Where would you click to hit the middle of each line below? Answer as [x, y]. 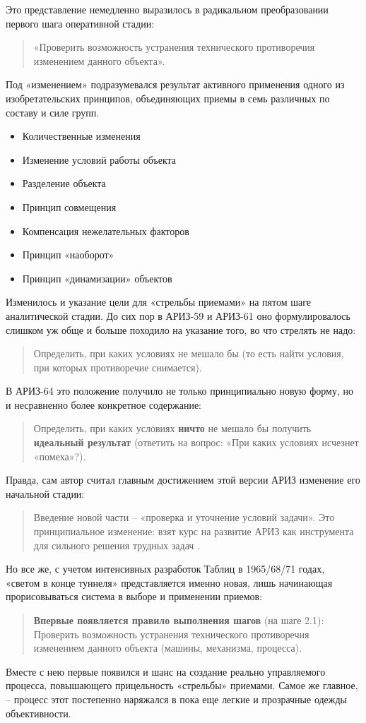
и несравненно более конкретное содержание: [104, 404]
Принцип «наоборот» [68, 255]
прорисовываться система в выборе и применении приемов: [134, 596]
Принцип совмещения [69, 207]
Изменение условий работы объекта [99, 159]
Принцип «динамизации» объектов [97, 278]
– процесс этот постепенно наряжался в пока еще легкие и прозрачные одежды [177, 699]
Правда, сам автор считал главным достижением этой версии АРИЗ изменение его [183, 480]
